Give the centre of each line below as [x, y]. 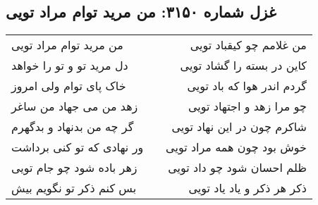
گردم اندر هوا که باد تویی [247, 86]
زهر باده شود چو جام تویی [74, 168]
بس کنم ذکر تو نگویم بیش [74, 188]
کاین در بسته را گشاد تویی [243, 66]
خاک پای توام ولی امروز [69, 86]
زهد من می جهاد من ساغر [75, 106]
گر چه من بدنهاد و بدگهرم [73, 127]
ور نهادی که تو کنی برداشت [78, 147]
